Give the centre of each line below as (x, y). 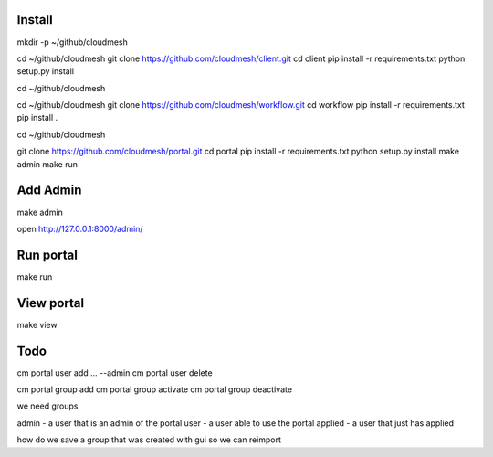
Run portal (47, 255)
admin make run (47, 164)
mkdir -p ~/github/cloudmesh (72, 42)
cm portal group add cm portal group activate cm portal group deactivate (154, 389)
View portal (51, 303)
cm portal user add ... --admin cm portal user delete (115, 372)
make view (37, 324)
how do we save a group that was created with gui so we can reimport (149, 440)
